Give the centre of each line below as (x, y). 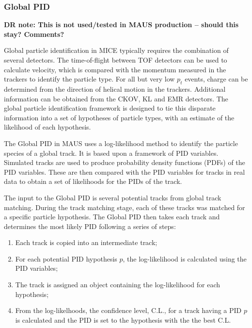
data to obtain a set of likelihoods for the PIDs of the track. (93, 181)
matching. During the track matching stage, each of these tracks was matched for (125, 207)
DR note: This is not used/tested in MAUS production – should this (121, 25)
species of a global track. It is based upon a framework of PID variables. (111, 153)
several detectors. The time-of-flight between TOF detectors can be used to (116, 60)
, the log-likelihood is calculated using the (185, 258)
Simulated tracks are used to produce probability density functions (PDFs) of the (125, 162)
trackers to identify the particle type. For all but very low (89, 79)
